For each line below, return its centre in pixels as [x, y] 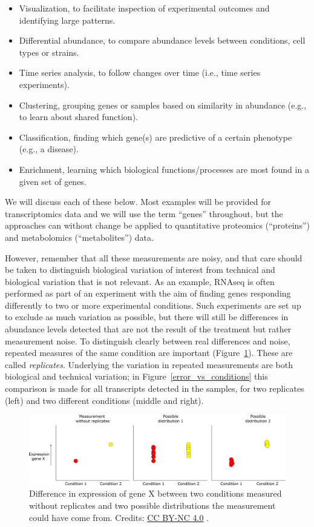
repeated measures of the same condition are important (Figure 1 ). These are [149, 353]
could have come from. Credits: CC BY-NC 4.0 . [119, 517]
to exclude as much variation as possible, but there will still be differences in [147, 317]
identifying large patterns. [67, 20]
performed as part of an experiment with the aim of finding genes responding [148, 293]
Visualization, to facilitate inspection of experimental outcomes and [144, 8]
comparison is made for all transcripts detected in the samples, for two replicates [155, 388]
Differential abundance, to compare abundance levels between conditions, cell [162, 40]
